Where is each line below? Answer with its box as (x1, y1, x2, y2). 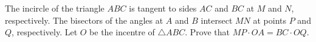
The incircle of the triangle (5, 2, 105, 14)
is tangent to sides (129, 2, 197, 14)
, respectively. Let (12, 26, 78, 38)
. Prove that (185, 26, 230, 38)
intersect (201, 13, 233, 26)
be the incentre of (89, 26, 155, 38)
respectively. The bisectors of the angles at (5, 13, 163, 26)
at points (253, 13, 287, 26)
